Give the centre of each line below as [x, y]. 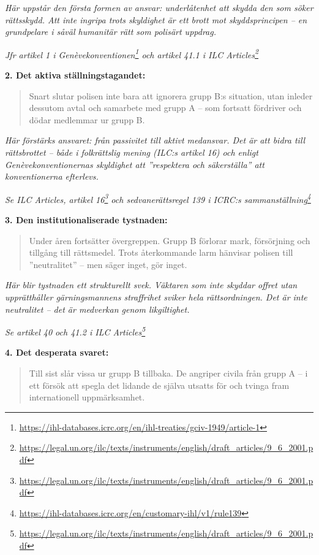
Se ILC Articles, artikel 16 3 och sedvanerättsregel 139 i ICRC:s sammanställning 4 [158, 198]
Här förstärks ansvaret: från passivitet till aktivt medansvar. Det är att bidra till [155, 140]
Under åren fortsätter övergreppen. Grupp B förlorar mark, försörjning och [170, 240]
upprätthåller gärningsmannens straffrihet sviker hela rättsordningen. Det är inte [156, 297]
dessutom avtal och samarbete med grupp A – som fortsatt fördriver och [165, 108]
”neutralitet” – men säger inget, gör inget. [108, 264]
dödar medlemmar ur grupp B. [87, 119]
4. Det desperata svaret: [57, 352]
